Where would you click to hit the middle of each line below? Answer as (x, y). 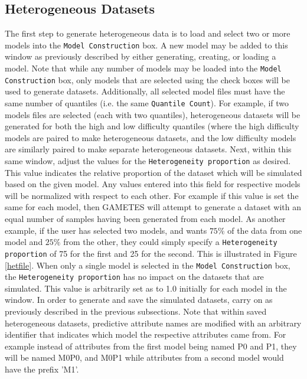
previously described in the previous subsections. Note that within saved (136, 311)
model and (24, 242)
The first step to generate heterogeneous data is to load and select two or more (148, 33)
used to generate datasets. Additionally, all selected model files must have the (145, 91)
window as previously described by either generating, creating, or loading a (141, 56)
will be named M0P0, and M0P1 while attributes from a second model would (144, 357)
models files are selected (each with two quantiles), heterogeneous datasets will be (153, 114)
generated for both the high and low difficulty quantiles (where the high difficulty (152, 126)
